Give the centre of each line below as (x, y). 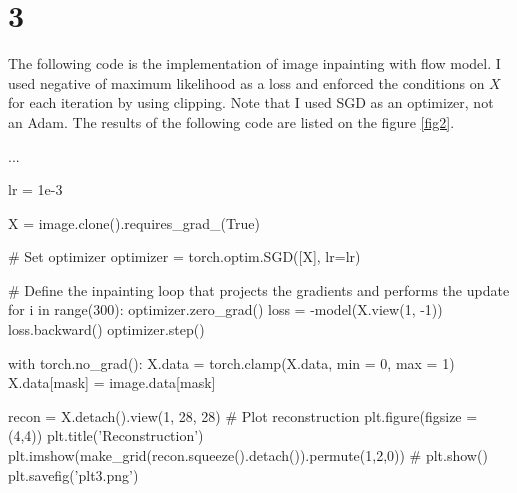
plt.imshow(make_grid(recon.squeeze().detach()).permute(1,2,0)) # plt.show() (248, 455)
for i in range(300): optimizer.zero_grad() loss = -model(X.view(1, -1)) (225, 309)
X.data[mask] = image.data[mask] (112, 382)
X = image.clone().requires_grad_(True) (134, 222)
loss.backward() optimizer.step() (106, 329)
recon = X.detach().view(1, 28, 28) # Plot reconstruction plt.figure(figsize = (243, 415)
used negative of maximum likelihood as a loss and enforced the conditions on (246, 82)
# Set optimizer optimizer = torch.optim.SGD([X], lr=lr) (184, 256)
